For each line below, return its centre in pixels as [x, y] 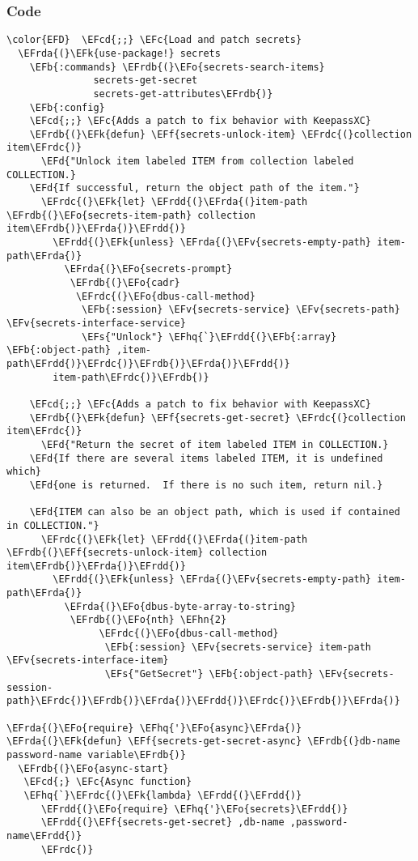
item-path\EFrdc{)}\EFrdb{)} [131, 377]
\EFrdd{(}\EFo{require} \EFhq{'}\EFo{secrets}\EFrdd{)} [194, 809]
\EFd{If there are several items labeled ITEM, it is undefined [206, 458]
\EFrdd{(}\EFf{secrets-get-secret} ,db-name [163, 823]
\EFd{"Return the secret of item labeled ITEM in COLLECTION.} [215, 444]
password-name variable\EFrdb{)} [96, 755]
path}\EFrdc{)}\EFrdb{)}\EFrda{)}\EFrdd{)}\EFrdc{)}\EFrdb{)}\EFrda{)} [203, 701]
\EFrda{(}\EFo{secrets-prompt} [148, 269]
